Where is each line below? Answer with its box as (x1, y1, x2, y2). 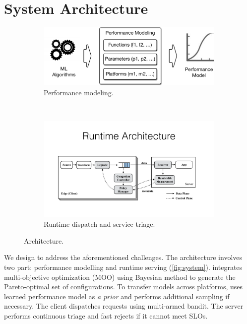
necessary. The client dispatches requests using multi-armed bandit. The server (4, 301, 244, 311)
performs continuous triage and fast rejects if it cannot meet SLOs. (4, 310, 208, 321)
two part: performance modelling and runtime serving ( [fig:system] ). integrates (4, 262, 243, 272)
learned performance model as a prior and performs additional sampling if (4, 291, 230, 301)
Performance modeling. (44, 87, 114, 97)
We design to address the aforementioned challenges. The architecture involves (4, 252, 243, 262)
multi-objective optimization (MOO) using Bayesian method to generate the (4, 271, 236, 282)
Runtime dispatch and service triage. (44, 219, 155, 229)
